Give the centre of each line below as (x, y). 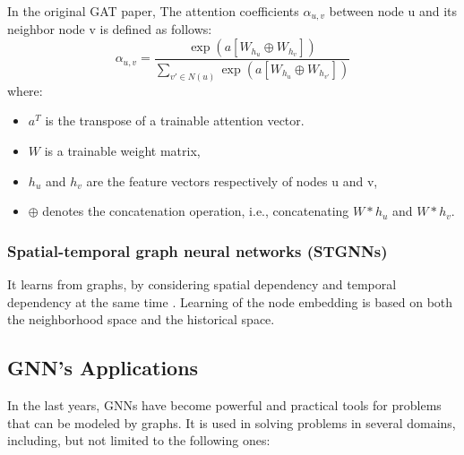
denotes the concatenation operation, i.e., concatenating (196, 211)
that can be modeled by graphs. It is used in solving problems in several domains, (232, 422)
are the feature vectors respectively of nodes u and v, (232, 180)
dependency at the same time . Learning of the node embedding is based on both (230, 301)
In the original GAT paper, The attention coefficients (153, 11)
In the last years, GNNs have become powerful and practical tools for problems (224, 404)
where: (25, 90)
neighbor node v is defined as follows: (110, 29)
